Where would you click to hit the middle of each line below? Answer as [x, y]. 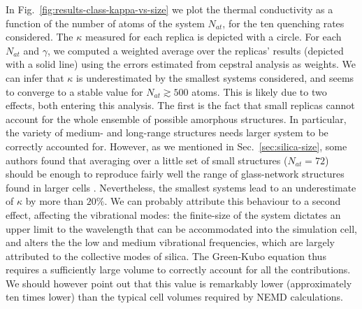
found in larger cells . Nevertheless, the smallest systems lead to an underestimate [181, 187]
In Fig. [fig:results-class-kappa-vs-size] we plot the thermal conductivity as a [169, 9]
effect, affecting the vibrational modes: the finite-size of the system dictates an [173, 214]
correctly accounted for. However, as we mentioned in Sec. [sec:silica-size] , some [176, 146]
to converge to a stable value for [74, 91]
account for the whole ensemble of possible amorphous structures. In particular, [176, 118]
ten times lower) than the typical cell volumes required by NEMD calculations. [174, 297]
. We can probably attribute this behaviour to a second [223, 201]
